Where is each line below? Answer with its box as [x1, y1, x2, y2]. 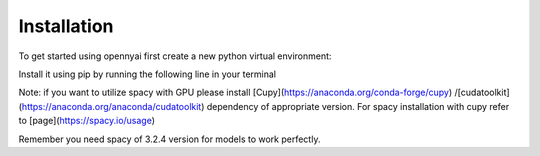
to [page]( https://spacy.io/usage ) [18, 115, 155, 127]
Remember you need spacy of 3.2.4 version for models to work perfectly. [18, 133, 321, 145]
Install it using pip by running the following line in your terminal [18, 68, 277, 80]
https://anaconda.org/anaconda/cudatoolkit [21, 100, 202, 112]
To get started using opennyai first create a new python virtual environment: [18, 50, 332, 62]
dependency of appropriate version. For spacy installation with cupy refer [206, 100, 510, 112]
